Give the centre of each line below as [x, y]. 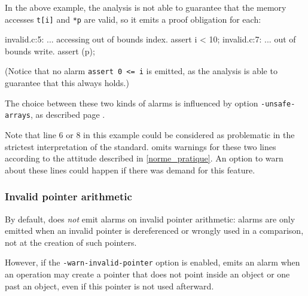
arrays [18, 116]
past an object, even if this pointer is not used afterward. [109, 286]
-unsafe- [278, 104]
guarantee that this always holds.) [67, 83]
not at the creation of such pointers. [71, 242]
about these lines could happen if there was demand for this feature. [130, 170]
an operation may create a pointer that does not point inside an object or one [147, 274]
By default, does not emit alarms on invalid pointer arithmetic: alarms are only [150, 219]
